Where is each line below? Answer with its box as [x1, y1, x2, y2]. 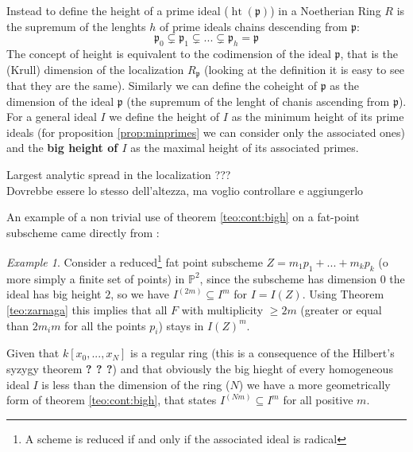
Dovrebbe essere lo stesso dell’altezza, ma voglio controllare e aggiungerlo [6, 181, 364, 198]
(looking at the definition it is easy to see [204, 60, 404, 77]
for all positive [283, 392, 353, 408]
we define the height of [109, 108, 220, 125]
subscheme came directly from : [6, 224, 160, 240]
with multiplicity [181, 302, 264, 318]
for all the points [64, 317, 146, 333]
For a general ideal [6, 108, 97, 125]
